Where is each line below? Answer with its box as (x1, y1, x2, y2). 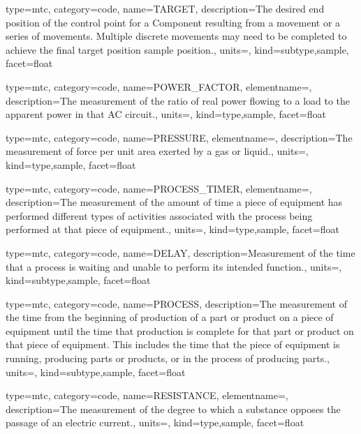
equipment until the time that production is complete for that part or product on (6, 323, 354, 338)
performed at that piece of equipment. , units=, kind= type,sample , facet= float (6, 222, 339, 237)
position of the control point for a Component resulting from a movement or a (6, 15, 341, 29)
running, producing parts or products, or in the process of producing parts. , (6, 351, 330, 366)
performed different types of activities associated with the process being (6, 208, 313, 223)
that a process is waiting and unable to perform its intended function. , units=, (6, 259, 342, 274)
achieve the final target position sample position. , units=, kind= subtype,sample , (6, 42, 349, 57)
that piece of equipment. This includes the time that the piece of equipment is (6, 337, 340, 352)
